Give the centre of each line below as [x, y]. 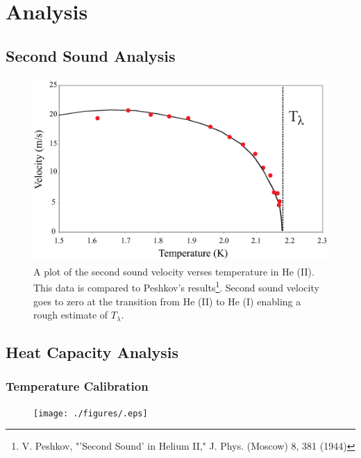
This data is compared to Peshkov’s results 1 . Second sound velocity [176, 286]
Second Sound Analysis [91, 55]
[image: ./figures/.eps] [91, 413]
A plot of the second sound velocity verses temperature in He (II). [174, 271]
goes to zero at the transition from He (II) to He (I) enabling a [167, 301]
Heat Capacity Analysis [92, 352]
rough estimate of [71, 315]
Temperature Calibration [77, 386]
